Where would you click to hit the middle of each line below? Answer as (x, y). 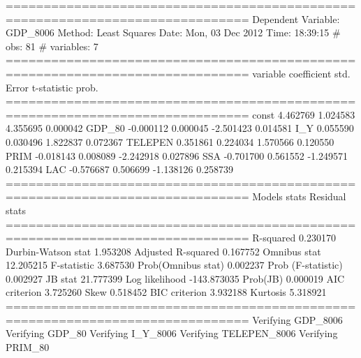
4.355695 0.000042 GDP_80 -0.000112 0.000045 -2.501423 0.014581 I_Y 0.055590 (180, 128)
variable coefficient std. (301, 73)
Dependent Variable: (296, 18)
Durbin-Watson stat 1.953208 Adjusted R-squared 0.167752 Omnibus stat (163, 251)
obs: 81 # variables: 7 (52, 46)
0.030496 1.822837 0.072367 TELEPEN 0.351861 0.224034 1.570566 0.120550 (170, 141)
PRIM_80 (28, 346)
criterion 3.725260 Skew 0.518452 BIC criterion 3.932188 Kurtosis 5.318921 (166, 292)
